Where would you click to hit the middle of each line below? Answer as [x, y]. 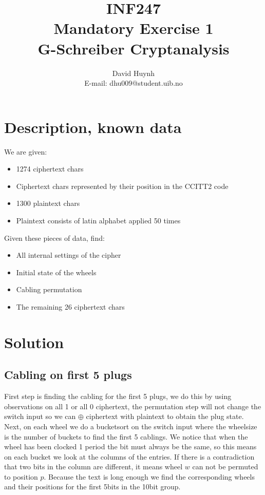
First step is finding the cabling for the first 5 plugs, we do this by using [118, 396]
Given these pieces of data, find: [54, 237]
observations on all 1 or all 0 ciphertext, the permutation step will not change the [133, 406]
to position [21, 476]
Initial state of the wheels [56, 272]
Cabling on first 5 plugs [68, 375]
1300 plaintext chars [48, 203]
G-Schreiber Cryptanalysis [134, 48]
